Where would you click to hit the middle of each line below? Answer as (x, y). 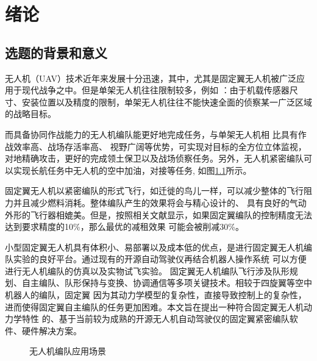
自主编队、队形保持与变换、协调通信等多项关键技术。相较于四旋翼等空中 (167, 283)
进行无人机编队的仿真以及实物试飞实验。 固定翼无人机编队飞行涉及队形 (147, 270)
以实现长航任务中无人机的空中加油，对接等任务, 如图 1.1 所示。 (128, 170)
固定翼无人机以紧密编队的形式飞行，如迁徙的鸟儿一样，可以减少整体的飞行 (154, 191)
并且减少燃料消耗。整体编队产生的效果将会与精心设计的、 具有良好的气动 (160, 202)
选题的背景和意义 (56, 52)
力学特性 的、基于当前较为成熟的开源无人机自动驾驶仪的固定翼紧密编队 (147, 319)
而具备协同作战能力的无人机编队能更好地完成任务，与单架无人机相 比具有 (151, 134)
